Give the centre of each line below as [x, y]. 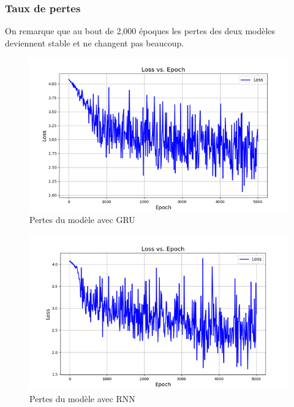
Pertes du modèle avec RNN [82, 399]
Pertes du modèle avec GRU [82, 219]
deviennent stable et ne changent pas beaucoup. [95, 42]
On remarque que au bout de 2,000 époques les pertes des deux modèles [140, 31]
